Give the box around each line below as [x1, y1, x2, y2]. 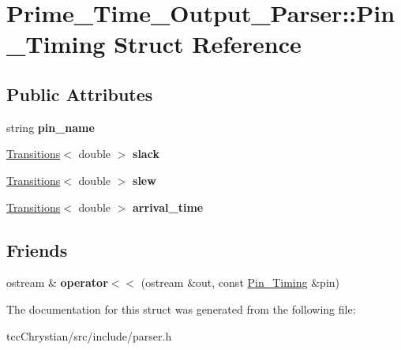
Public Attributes [6, 81, 153, 106]
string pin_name [6, 119, 95, 135]
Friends [6, 237, 68, 262]
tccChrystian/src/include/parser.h [6, 327, 172, 344]
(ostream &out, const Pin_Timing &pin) [141, 274, 340, 291]
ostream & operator [6, 274, 108, 291]
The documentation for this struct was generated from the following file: [6, 300, 356, 317]
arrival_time [133, 198, 204, 215]
